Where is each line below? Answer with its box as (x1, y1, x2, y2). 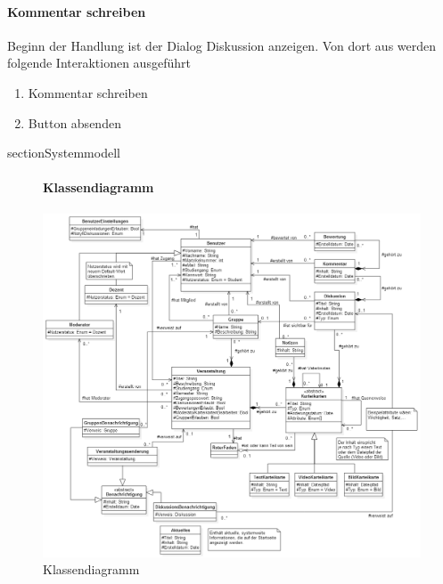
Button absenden (28, 113, 121, 132)
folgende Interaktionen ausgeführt (7, 53, 191, 72)
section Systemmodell (7, 143, 120, 162)
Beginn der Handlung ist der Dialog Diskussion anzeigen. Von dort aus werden (7, 36, 437, 54)
